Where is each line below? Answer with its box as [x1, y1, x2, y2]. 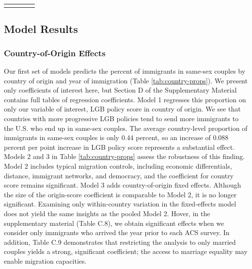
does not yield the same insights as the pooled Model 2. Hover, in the [4, 208, 210, 218]
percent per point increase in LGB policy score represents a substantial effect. [4, 142, 235, 152]
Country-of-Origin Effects [4, 47, 106, 59]
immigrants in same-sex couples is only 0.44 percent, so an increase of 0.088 [4, 132, 229, 142]
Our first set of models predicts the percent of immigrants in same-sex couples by [4, 66, 246, 76]
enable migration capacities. [4, 255, 87, 266]
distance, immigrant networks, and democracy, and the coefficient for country [4, 170, 234, 180]
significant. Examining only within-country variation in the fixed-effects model [4, 199, 236, 209]
